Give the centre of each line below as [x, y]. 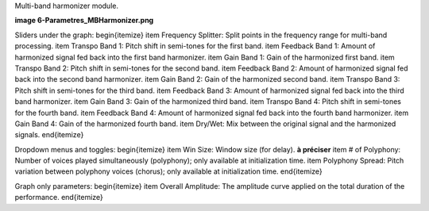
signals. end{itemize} [49, 135]
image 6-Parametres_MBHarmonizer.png [84, 21]
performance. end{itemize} [59, 198]
